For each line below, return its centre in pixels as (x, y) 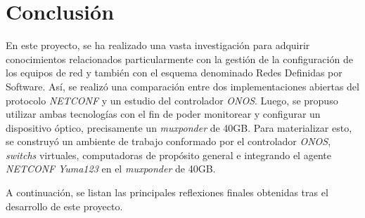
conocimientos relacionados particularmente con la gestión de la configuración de (179, 59)
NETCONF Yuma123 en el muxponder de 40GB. (111, 169)
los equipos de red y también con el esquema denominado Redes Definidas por (174, 73)
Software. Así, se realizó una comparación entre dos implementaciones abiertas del (182, 86)
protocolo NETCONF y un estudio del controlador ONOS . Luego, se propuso (172, 100)
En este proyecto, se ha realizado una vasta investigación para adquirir (158, 45)
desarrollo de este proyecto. (64, 206)
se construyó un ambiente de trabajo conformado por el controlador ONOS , (168, 141)
